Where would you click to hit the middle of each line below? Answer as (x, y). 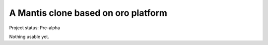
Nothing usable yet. (29, 37)
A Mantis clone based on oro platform (88, 13)
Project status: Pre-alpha (35, 28)
